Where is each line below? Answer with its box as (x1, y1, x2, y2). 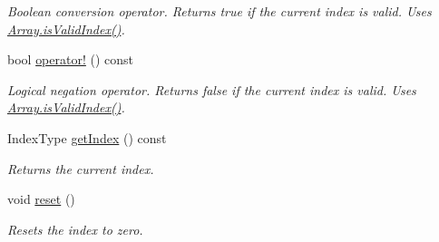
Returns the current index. (7, 159, 154, 178)
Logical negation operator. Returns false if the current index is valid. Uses (7, 80, 416, 99)
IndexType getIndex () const (7, 128, 167, 147)
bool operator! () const (7, 50, 134, 69)
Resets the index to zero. (7, 219, 143, 238)
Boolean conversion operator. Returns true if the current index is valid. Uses (7, 2, 432, 20)
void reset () (7, 189, 75, 208)
